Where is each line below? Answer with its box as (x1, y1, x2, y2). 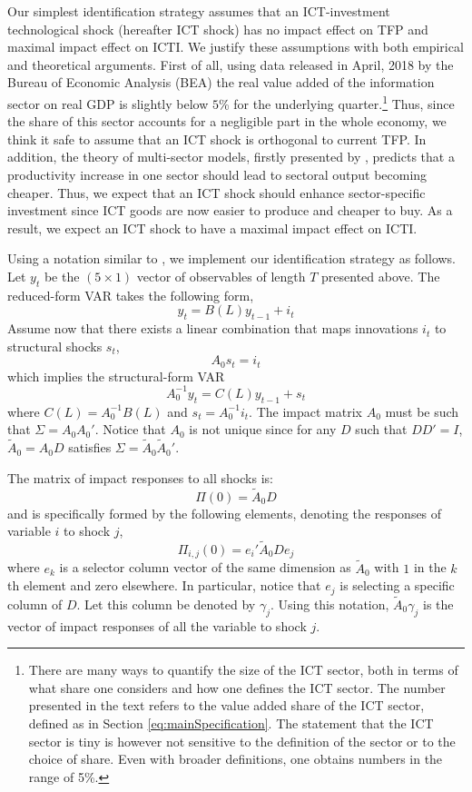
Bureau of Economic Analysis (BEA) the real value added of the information (7, 73, 435, 92)
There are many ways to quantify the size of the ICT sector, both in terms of (28, 660, 458, 679)
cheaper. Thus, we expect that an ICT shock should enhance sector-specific (7, 183, 426, 202)
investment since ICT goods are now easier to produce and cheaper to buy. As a (7, 201, 453, 220)
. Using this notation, (270, 594, 389, 613)
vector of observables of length (136, 266, 306, 285)
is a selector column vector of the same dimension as (59, 558, 351, 577)
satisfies (68, 438, 112, 457)
